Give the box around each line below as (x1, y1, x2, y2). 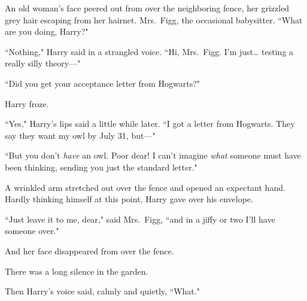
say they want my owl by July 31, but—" (5, 129, 156, 141)
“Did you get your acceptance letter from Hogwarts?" (5, 77, 200, 89)
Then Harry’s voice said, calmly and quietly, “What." (5, 285, 200, 297)
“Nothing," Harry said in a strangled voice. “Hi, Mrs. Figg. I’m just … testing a (5, 45, 294, 57)
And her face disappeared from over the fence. (5, 244, 174, 257)
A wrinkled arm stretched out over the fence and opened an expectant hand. (5, 181, 285, 193)
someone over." (5, 224, 59, 237)
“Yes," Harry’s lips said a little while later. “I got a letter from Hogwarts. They (5, 117, 295, 130)
